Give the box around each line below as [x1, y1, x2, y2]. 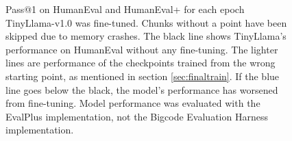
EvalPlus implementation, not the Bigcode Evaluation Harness [5, 109, 268, 123]
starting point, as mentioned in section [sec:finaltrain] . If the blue [5, 68, 280, 83]
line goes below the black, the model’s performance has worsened [5, 82, 278, 97]
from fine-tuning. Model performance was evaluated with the [5, 96, 260, 110]
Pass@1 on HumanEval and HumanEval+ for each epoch [5, 2, 245, 16]
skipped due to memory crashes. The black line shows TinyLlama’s [5, 29, 287, 43]
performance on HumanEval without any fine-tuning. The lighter [5, 42, 278, 56]
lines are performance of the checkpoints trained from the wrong [5, 55, 276, 70]
